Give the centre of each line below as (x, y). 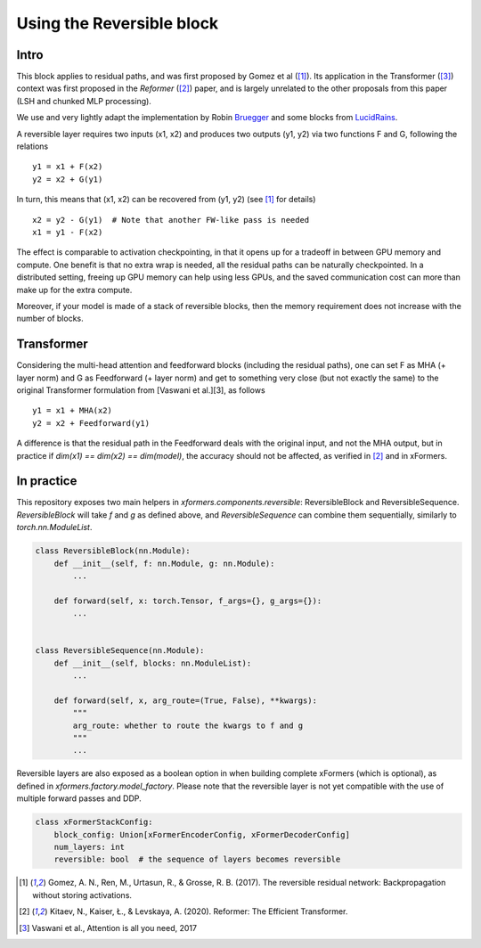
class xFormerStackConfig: (94, 822)
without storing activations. (82, 895)
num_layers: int (89, 847)
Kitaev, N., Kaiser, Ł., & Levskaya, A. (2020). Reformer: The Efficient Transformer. (199, 911)
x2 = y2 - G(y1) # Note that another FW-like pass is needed (171, 220)
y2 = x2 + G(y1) (68, 179)
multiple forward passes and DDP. (79, 798)
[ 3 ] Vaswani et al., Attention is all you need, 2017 (108, 928)
